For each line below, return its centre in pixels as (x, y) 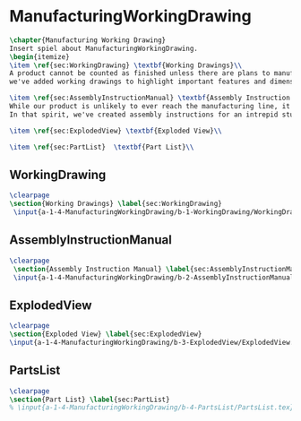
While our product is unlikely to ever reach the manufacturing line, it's (154, 107)
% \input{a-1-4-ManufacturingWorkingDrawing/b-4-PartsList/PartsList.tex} (152, 408)
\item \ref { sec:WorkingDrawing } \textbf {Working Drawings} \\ (126, 65)
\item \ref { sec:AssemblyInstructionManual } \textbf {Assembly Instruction (150, 98)
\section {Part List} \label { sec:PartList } (90, 400)
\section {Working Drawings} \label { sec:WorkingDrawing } (116, 204)
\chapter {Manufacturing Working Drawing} (88, 40)
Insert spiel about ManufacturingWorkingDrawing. (104, 48)
